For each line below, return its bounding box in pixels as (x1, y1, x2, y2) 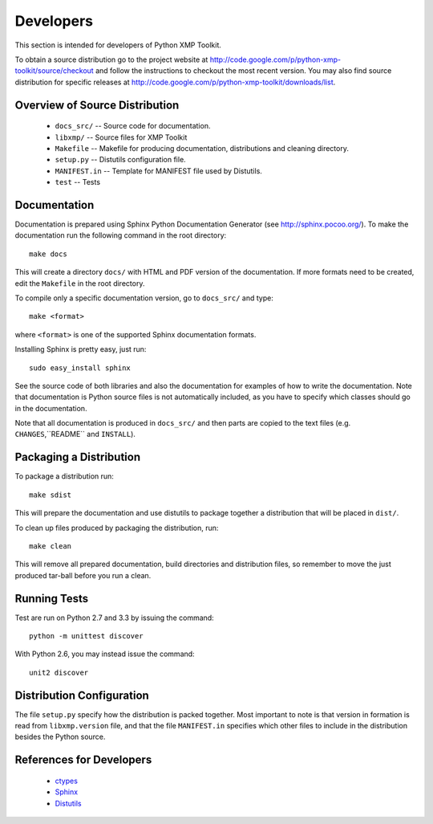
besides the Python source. (14, 732, 106, 742)
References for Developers (14, 753, 152, 767)
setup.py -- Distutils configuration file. (55, 155, 186, 165)
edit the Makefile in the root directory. (14, 278, 145, 288)
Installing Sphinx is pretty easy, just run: (14, 345, 147, 354)
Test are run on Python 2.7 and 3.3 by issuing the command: (14, 613, 214, 622)
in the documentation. (14, 403, 87, 413)
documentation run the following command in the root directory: (14, 230, 227, 240)
